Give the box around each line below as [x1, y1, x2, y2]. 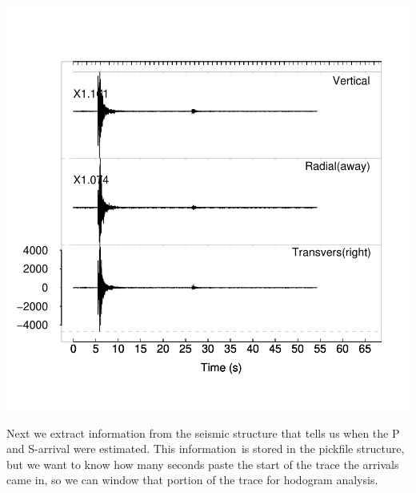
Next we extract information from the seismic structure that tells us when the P [6, 424, 400, 441]
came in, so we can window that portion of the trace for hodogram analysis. [6, 471, 378, 488]
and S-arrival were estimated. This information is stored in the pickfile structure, [6, 440, 405, 457]
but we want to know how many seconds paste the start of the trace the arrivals [6, 455, 399, 472]
